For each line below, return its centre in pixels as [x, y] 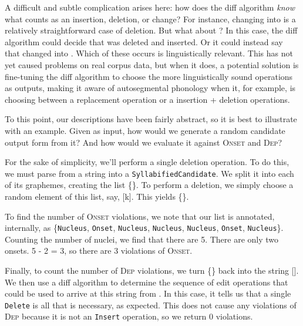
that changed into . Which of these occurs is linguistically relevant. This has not [149, 53]
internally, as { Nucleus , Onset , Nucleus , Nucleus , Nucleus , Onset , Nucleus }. [144, 228]
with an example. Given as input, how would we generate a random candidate [145, 130]
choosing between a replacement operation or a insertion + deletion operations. [147, 99]
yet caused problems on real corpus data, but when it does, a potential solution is [152, 64]
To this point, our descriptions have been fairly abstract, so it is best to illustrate [151, 119]
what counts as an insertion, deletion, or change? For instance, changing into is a [150, 19]
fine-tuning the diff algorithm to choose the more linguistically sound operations [149, 76]
